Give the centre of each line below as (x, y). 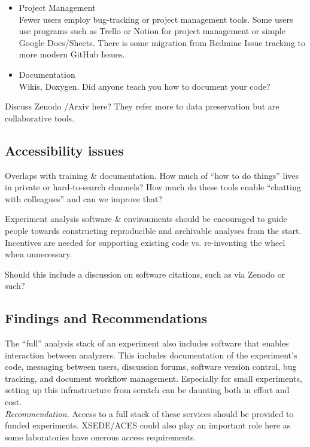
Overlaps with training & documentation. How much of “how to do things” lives (152, 175)
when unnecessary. (39, 254)
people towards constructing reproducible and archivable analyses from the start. (153, 230)
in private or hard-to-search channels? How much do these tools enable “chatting (153, 187)
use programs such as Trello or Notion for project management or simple (152, 31)
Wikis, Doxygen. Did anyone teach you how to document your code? (145, 86)
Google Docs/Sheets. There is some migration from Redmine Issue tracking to (162, 42)
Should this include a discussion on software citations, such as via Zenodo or (145, 274)
